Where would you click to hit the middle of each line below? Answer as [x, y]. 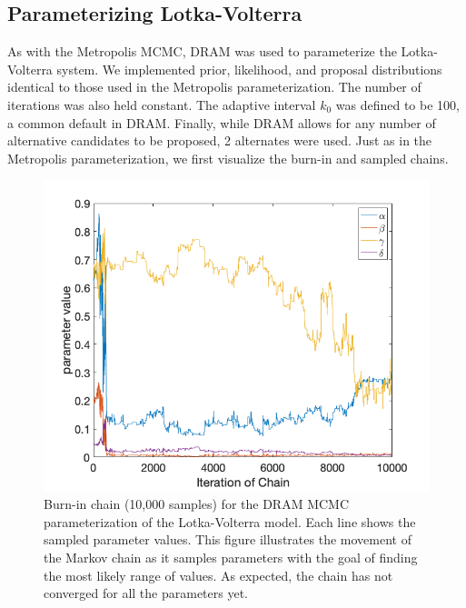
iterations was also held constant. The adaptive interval [162, 104]
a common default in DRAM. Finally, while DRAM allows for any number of [222, 122]
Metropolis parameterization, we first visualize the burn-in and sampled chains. [228, 158]
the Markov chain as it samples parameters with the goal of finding [231, 557]
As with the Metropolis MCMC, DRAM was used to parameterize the [202, 51]
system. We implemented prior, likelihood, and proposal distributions [249, 69]
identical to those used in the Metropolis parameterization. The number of [214, 87]
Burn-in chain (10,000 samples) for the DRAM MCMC [197, 504]
